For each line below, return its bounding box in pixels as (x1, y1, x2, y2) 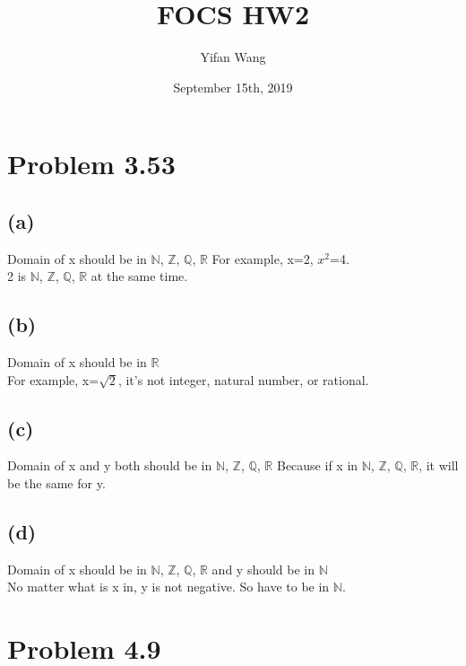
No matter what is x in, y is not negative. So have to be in (7, 577, 330, 596)
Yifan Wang (200, 48, 266, 66)
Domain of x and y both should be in (7, 456, 212, 475)
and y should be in (211, 559, 315, 578)
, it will (419, 456, 459, 475)
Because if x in (276, 456, 358, 475)
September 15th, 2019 (173, 77, 293, 96)
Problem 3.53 (7, 145, 176, 182)
